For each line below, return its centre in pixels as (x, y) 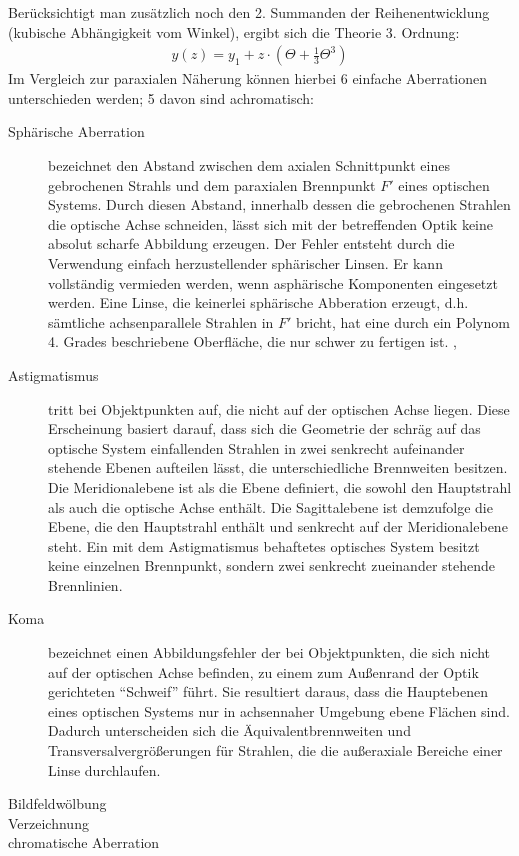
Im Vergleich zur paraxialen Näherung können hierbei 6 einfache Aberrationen (248, 78)
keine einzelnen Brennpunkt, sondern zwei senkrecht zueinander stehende (272, 565)
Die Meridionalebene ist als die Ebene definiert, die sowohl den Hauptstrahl (280, 486)
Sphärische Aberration (76, 131)
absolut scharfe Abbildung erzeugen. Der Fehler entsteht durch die (251, 243)
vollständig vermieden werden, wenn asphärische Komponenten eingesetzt (273, 282)
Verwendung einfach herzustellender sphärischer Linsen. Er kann (245, 262)
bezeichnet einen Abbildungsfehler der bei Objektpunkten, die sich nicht (269, 652)
